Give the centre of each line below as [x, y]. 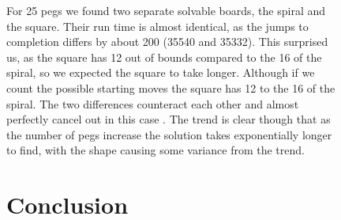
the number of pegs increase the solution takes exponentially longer [169, 134]
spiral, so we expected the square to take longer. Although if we [161, 72]
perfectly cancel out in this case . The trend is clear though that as [169, 119]
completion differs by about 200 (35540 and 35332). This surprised [167, 42]
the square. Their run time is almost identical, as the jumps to [157, 26]
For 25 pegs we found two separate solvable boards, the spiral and [166, 10]
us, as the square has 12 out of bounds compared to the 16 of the [164, 57]
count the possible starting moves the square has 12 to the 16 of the [171, 87]
